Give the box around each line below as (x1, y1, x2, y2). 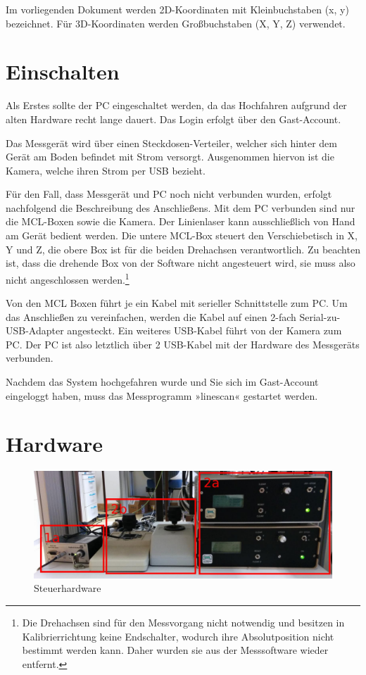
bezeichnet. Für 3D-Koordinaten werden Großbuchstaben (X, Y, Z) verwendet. (6, 15, 346, 30)
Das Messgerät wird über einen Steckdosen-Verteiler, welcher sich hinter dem (6, 135, 337, 150)
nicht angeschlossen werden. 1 (6, 270, 130, 286)
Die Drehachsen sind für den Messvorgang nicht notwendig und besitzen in (22, 614, 345, 629)
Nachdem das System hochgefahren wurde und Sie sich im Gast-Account (6, 374, 319, 389)
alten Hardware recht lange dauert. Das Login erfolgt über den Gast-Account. (6, 111, 341, 126)
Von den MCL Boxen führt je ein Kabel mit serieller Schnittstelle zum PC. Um (6, 296, 348, 310)
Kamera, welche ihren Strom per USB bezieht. (6, 163, 206, 177)
